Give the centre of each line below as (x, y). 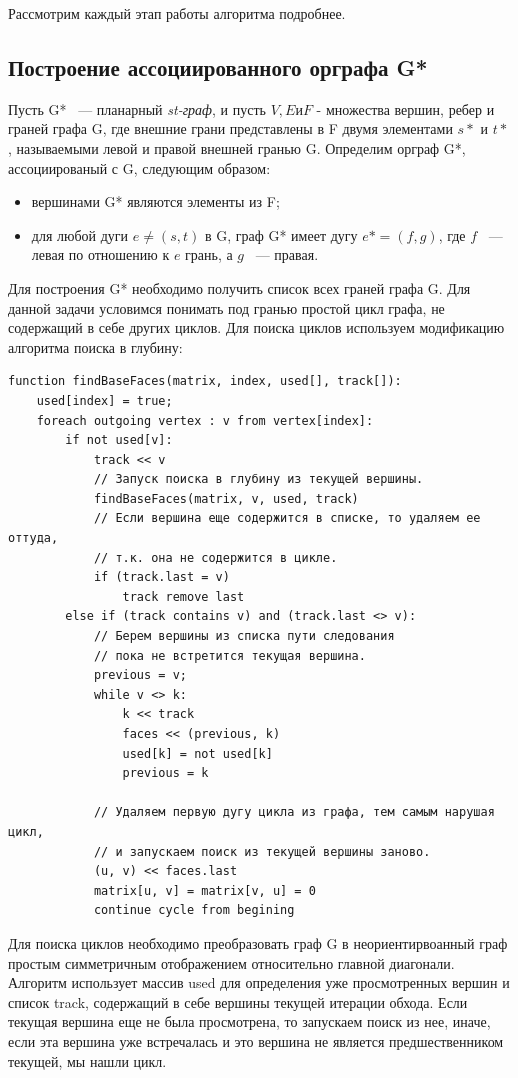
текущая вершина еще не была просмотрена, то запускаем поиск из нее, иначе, (249, 1021)
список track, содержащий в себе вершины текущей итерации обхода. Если (238, 1001)
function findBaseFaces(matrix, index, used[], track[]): (205, 381)
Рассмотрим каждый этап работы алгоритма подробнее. (177, 13)
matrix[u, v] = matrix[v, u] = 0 (204, 890)
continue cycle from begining (194, 910)
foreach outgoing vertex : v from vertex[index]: (205, 420)
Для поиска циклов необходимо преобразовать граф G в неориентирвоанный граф (258, 942)
